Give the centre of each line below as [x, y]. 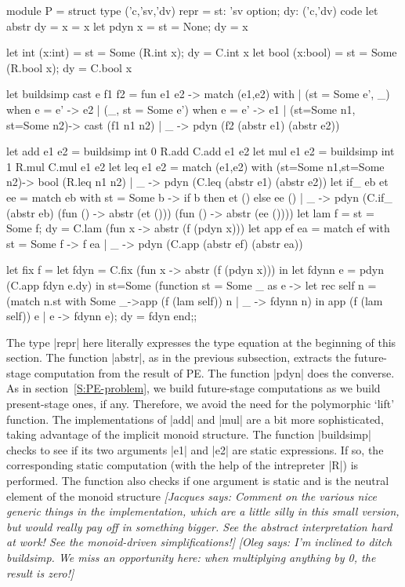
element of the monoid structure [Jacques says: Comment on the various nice [192, 496]
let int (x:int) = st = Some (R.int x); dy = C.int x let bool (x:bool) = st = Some [202, 52]
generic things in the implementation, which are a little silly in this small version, [203, 511]
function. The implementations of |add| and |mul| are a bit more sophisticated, [195, 419]
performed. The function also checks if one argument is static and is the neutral [198, 481]
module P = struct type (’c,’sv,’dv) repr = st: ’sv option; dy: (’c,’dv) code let [192, 10]
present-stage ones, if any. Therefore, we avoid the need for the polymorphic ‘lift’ [201, 404]
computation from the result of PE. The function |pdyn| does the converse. [214, 372]
